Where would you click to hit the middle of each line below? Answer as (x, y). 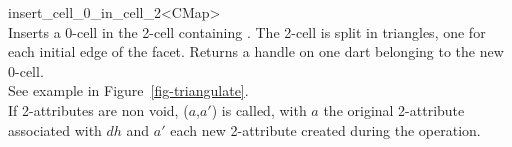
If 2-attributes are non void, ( (98, 109)
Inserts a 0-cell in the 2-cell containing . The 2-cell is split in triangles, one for (247, 31)
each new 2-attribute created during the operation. (325, 129)
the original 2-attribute (394, 109)
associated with (55, 129)
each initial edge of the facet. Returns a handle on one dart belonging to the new (256, 51)
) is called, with (259, 109)
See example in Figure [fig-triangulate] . (128, 90)
